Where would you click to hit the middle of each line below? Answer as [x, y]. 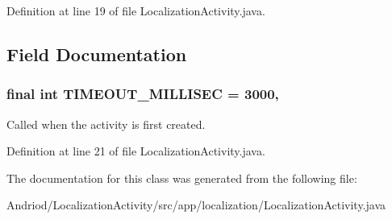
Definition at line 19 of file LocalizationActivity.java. [136, 10]
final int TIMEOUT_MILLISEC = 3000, [143, 94]
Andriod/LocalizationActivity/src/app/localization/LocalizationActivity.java [196, 205]
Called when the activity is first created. [106, 124]
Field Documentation [97, 54]
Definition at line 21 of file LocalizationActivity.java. [136, 151]
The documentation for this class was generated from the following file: [182, 178]
